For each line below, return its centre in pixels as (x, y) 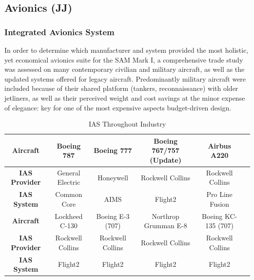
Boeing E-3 (113, 216)
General (69, 172)
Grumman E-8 (166, 226)
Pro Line (219, 194)
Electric (69, 182)
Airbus (219, 145)
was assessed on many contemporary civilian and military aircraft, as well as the (125, 69)
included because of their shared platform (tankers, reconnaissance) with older (121, 88)
